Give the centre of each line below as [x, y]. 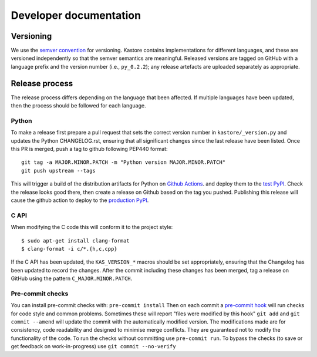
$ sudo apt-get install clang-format [76, 240]
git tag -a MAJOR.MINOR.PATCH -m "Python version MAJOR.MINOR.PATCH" [124, 162]
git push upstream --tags [59, 171]
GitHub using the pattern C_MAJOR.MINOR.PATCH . [72, 278]
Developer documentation [76, 15]
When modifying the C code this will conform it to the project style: [92, 227]
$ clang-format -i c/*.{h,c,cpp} [69, 249]
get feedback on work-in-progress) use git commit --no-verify [93, 346]
